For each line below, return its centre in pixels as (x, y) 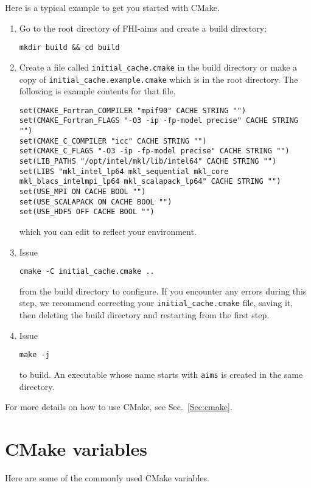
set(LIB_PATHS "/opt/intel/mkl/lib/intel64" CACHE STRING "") (148, 162)
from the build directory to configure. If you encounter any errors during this (163, 291)
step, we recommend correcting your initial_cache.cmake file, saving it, (156, 303)
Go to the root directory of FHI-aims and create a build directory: (143, 28)
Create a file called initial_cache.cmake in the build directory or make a (158, 67)
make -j (34, 355)
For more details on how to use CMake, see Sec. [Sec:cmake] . (119, 407)
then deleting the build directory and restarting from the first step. (144, 315)
